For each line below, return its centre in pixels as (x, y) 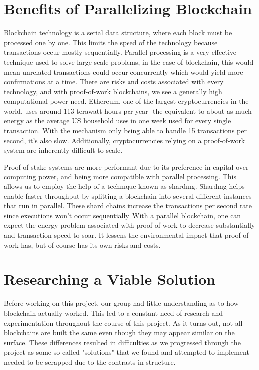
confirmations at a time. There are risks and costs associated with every (114, 82)
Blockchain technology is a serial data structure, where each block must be (118, 33)
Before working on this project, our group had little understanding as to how (121, 303)
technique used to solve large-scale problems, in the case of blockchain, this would (129, 62)
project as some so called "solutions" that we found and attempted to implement (127, 352)
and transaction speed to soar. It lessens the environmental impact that (113, 235)
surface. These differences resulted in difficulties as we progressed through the (122, 342)
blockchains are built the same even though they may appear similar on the (119, 332)
